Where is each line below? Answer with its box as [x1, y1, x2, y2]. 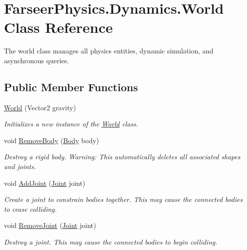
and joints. [4, 161, 36, 172]
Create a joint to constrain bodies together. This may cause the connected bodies [4, 194, 243, 204]
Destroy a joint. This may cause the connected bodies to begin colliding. [4, 237, 218, 247]
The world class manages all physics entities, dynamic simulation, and [4, 46, 214, 56]
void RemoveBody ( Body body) [4, 135, 99, 145]
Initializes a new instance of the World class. [4, 119, 138, 129]
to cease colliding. [4, 203, 57, 214]
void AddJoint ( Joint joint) [4, 177, 86, 188]
